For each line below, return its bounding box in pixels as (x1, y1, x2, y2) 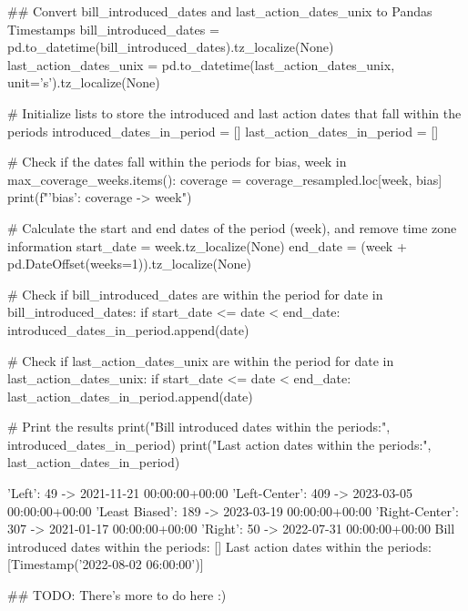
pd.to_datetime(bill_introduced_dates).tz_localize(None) (7, 37, 334, 56)
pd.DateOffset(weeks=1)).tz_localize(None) (7, 254, 251, 273)
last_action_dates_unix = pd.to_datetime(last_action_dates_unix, (7, 55, 395, 74)
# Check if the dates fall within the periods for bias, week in (7, 152, 347, 171)
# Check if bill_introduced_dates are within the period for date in (7, 284, 383, 303)
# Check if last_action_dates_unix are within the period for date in (7, 351, 394, 370)
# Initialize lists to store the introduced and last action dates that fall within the (7, 103, 462, 122)
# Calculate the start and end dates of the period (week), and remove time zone (7, 218, 457, 237)
